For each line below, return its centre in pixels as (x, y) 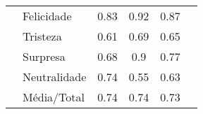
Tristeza (42, 36)
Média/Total (54, 97)
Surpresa (44, 56)
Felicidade (47, 16)
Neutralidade (55, 77)
